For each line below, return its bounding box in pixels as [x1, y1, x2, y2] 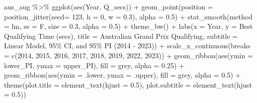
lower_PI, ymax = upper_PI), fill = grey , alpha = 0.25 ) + [4, 60, 184, 70]
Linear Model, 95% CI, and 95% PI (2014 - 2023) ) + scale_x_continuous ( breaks [4, 40, 251, 51]
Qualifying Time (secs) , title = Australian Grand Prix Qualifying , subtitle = [4, 30, 238, 41]
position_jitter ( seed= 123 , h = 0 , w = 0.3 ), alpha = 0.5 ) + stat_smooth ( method [4, 11, 253, 21]
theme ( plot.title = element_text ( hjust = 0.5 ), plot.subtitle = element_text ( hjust [4, 79, 252, 90]
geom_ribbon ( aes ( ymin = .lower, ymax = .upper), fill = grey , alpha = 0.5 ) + [4, 70, 241, 80]
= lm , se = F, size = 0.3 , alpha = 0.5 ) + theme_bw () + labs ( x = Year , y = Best [4, 21, 253, 31]
